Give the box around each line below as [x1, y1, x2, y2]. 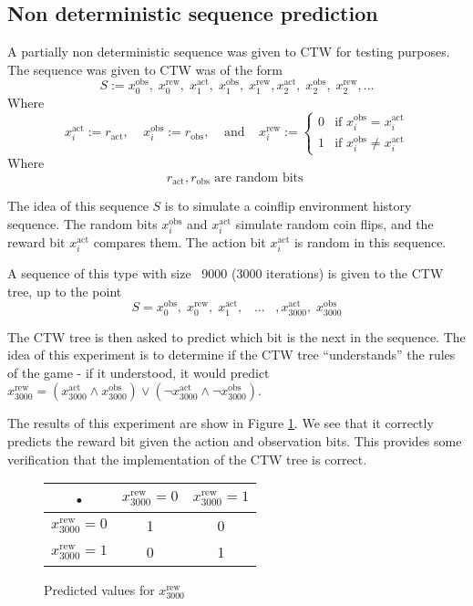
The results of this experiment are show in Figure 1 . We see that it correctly [7, 413, 434, 433]
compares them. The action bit [93, 233, 266, 252]
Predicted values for [44, 580, 155, 600]
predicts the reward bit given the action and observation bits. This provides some [7, 432, 462, 450]
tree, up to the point [7, 281, 122, 300]
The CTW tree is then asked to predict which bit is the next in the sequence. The [7, 327, 466, 346]
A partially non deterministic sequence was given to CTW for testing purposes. [7, 42, 450, 61]
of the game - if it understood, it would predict [7, 362, 270, 381]
